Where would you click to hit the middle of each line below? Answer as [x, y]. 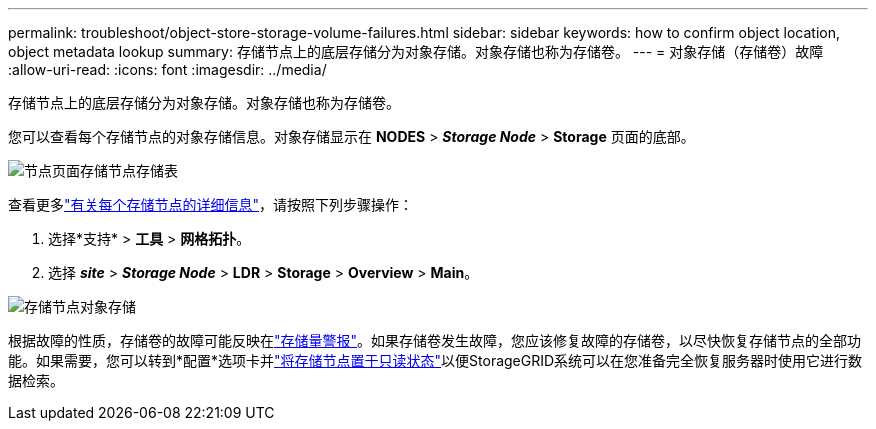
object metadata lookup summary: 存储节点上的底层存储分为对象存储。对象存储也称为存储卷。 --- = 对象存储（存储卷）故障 [416, 51]
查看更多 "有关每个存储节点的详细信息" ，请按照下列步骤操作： [211, 204]
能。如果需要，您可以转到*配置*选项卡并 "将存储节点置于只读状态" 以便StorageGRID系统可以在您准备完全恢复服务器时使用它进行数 [435, 360]
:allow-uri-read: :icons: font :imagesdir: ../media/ [167, 69]
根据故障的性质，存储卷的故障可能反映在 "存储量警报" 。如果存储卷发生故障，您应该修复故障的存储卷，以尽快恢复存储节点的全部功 [435, 340]
